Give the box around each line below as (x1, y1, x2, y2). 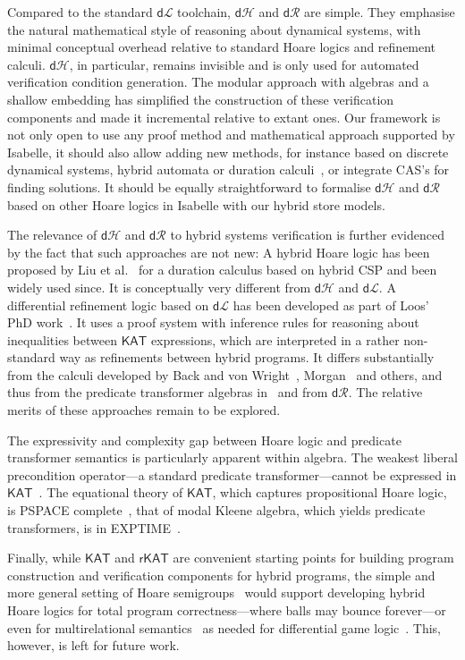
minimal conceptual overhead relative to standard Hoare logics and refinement (7, 38, 436, 56)
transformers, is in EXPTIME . (7, 518, 181, 537)
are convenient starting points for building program (173, 548, 454, 567)
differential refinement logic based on (7, 295, 209, 314)
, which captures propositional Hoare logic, (212, 483, 447, 502)
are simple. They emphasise (304, 3, 455, 21)
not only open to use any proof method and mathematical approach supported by (7, 125, 455, 144)
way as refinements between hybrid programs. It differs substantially (59, 348, 435, 367)
